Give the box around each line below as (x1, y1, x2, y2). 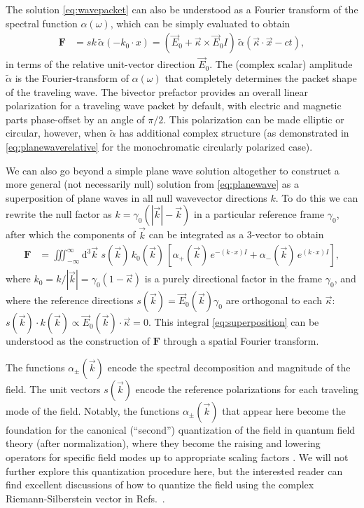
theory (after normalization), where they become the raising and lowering (6, 436, 321, 451)
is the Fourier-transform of (15, 71, 129, 85)
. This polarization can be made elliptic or (163, 111, 344, 126)
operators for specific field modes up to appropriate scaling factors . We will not (6, 450, 349, 464)
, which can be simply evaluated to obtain (110, 15, 290, 30)
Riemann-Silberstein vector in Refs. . (6, 490, 165, 505)
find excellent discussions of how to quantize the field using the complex (6, 477, 314, 492)
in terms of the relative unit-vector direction (6, 57, 195, 71)
